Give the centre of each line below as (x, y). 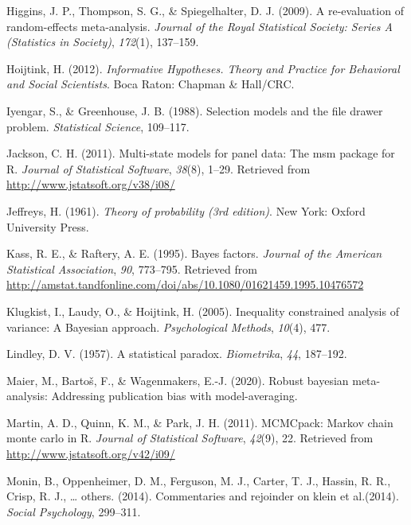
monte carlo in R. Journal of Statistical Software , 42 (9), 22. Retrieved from (190, 438)
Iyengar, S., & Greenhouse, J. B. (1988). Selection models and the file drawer (195, 110)
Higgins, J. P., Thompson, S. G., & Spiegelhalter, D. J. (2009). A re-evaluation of (205, 10)
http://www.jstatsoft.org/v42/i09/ (91, 454)
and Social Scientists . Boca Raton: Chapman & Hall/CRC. (151, 84)
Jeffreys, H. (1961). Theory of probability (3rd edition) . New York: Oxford (186, 210)
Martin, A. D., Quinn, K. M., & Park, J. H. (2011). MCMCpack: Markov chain (200, 422)
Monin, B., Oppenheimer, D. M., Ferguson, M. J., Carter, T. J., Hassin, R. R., (199, 480)
